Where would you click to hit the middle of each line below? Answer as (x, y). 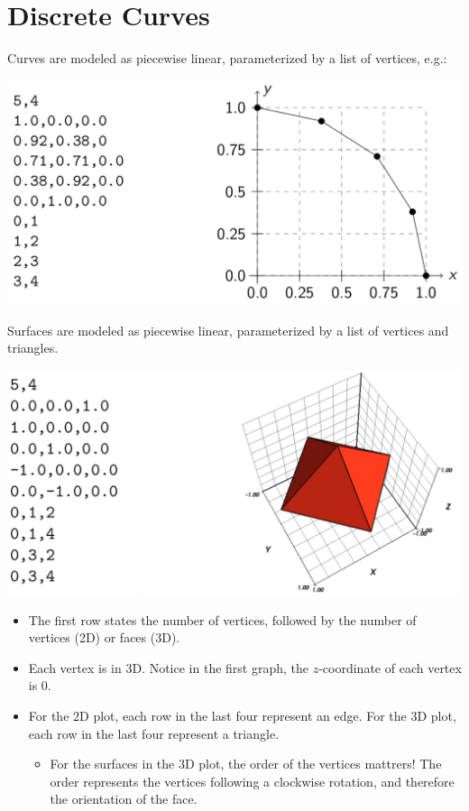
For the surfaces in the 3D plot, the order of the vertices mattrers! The (246, 764)
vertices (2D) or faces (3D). (104, 637)
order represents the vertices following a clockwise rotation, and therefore (252, 781)
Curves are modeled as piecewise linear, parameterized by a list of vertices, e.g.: (227, 58)
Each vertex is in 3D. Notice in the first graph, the (169, 667)
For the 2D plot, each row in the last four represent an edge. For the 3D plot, (242, 716)
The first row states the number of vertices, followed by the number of (222, 619)
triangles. (33, 348)
